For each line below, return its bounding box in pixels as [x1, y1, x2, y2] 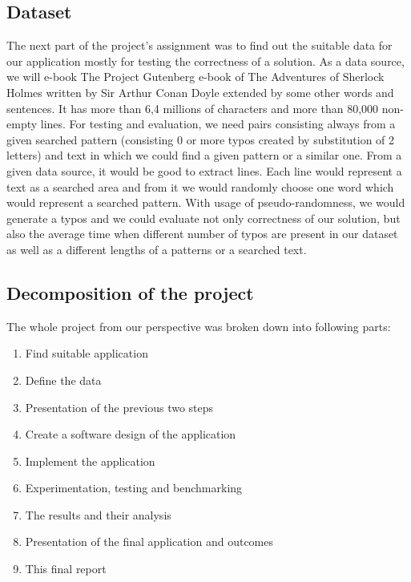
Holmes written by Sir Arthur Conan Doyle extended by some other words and [6, 83, 394, 100]
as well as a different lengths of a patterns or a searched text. [6, 240, 307, 257]
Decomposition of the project [6, 280, 254, 305]
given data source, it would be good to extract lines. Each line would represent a [6, 162, 402, 179]
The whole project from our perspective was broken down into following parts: [6, 317, 391, 334]
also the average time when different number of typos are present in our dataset [6, 225, 398, 242]
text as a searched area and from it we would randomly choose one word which [6, 178, 394, 195]
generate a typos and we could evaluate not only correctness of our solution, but [6, 209, 401, 226]
